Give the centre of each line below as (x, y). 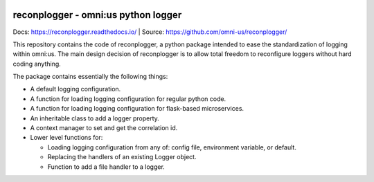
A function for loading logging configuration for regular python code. (128, 99)
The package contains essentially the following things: (90, 77)
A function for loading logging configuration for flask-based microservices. (137, 109)
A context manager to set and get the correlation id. (104, 128)
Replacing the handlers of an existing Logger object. (122, 157)
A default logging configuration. (75, 89)
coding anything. (37, 64)
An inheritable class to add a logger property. (95, 118)
